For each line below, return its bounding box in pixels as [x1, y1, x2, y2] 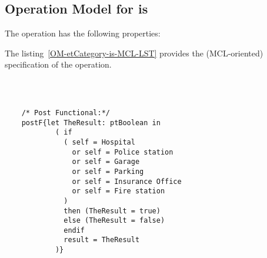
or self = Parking [72, 167, 144, 176]
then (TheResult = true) [64, 206, 161, 215]
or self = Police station [72, 148, 173, 156]
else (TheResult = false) [64, 216, 165, 225]
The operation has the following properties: [5, 27, 161, 39]
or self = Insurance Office [72, 177, 182, 186]
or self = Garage [72, 158, 140, 166]
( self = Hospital [64, 138, 135, 146]
